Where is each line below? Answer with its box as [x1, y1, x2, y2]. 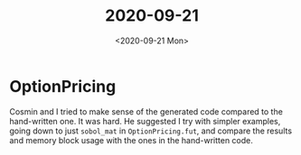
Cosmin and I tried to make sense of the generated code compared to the [9, 105, 283, 117]
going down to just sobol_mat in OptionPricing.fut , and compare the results [9, 125, 292, 136]
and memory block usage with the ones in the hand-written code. [9, 134, 253, 145]
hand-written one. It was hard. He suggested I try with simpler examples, [9, 115, 281, 126]
